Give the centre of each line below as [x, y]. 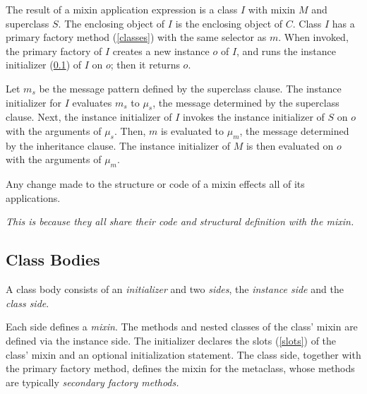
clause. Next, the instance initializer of [89, 117]
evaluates [92, 102]
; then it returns [145, 65]
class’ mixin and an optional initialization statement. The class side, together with [183, 354]
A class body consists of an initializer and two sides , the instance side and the [175, 289]
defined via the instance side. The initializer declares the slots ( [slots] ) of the [171, 340]
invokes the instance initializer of [253, 117]
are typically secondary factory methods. [92, 382]
